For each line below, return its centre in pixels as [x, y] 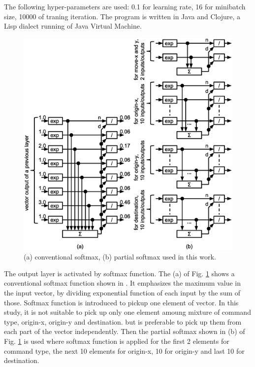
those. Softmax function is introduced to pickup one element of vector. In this [121, 302]
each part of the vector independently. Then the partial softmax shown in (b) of [125, 331]
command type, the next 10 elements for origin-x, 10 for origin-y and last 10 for [124, 350]
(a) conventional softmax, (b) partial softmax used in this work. [120, 257]
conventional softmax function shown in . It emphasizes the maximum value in [122, 283]
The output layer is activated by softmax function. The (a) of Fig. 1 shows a [119, 273]
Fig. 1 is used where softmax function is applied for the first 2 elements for [117, 341]
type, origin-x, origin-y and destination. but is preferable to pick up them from [123, 321]
